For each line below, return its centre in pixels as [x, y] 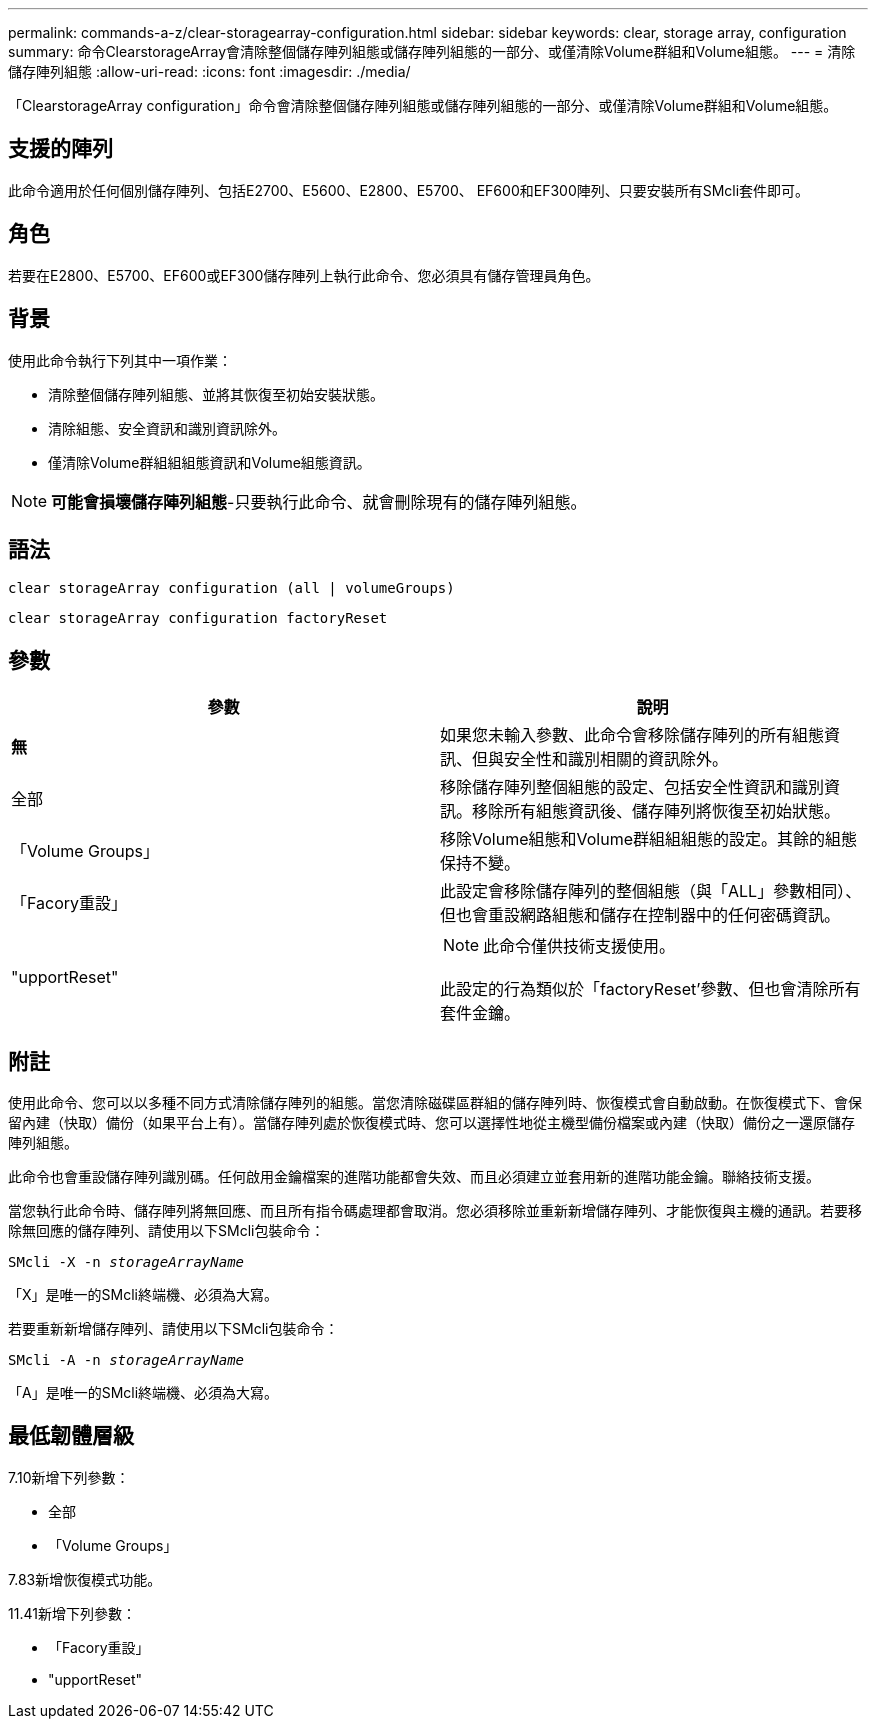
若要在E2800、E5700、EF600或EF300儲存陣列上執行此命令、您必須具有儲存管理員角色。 [304, 275]
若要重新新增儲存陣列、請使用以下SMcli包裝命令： [173, 1329]
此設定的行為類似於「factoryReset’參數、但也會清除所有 [650, 989]
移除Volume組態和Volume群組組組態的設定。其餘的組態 [649, 839]
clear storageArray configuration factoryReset [198, 618]
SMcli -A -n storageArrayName [126, 1360]
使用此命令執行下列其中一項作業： [120, 360]
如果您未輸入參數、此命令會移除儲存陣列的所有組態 [632, 735]
